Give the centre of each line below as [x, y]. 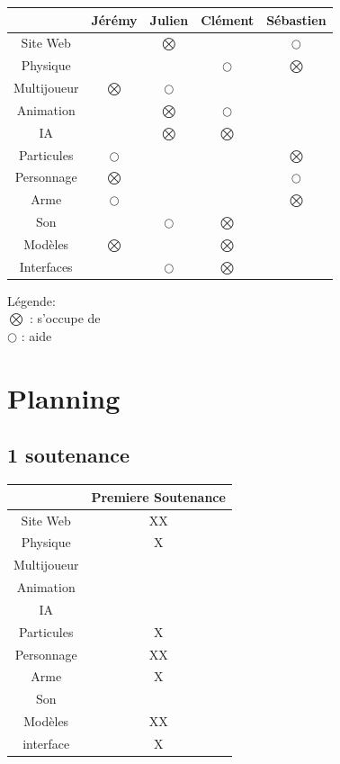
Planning [64, 397]
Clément [228, 19]
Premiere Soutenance [158, 496]
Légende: [31, 300]
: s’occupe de [65, 318]
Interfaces [46, 266]
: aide [36, 336]
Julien [169, 19]
